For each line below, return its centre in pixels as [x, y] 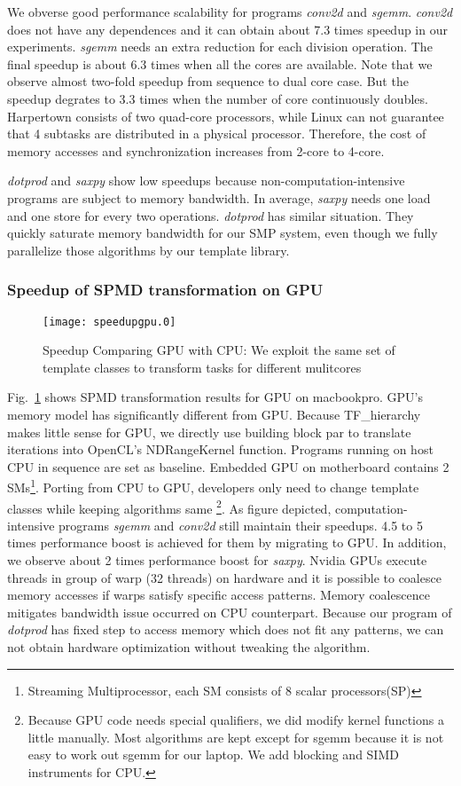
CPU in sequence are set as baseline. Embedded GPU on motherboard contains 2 [228, 466]
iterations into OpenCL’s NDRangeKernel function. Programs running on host [220, 449]
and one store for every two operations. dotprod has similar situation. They [211, 215]
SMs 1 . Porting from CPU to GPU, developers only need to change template [213, 486]
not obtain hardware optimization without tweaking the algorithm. [189, 647]
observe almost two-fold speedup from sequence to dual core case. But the [208, 81]
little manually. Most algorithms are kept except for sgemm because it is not [236, 737]
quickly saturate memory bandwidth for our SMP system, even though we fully [223, 233]
